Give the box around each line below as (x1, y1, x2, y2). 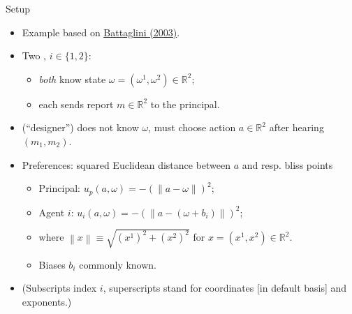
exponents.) (22, 294, 72, 308)
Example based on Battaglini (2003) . (22, 24, 180, 39)
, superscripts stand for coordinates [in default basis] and (103, 281, 347, 295)
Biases (38, 257, 66, 271)
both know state (38, 71, 106, 86)
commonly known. (79, 257, 157, 271)
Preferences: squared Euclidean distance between (22, 157, 231, 172)
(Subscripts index (22, 281, 97, 295)
